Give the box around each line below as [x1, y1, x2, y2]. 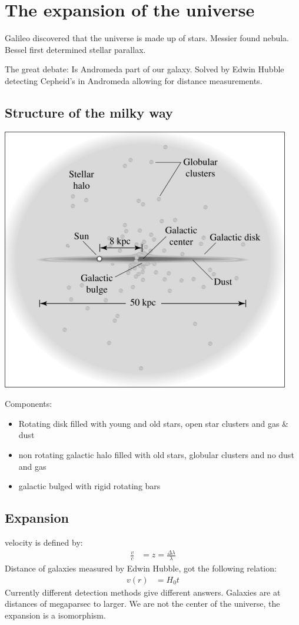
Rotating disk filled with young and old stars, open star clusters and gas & [18, 417, 289, 429]
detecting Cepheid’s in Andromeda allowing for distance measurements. [5, 74, 263, 86]
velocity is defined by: [5, 536, 83, 549]
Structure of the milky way [5, 103, 173, 121]
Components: [5, 397, 52, 410]
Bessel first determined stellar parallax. [5, 43, 146, 55]
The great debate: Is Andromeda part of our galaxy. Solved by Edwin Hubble [5, 63, 284, 75]
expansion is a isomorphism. [5, 609, 106, 621]
